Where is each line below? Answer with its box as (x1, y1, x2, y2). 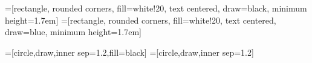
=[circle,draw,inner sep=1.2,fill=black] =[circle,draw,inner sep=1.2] (5, 45, 254, 58)
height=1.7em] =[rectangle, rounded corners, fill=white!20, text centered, (5, 13, 276, 26)
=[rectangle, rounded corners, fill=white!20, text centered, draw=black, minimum (5, 2, 307, 14)
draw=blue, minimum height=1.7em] (5, 25, 142, 38)
